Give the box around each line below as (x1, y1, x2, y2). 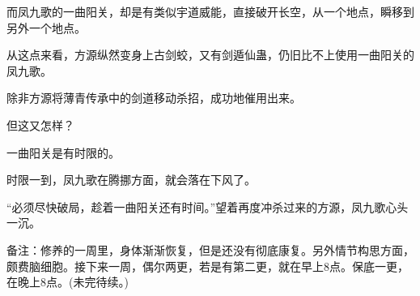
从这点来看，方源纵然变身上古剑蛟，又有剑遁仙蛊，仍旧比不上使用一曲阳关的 (6, 46, 414, 63)
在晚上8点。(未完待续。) (6, 273, 129, 290)
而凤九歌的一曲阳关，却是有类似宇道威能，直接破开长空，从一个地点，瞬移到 (6, 3, 414, 19)
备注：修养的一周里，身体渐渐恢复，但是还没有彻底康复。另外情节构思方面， (6, 241, 414, 258)
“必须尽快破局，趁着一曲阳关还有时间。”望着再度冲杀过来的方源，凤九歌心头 (6, 198, 409, 215)
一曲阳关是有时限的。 (6, 144, 120, 161)
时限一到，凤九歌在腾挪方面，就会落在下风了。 (6, 171, 256, 188)
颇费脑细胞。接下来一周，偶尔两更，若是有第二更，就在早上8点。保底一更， (6, 257, 409, 274)
